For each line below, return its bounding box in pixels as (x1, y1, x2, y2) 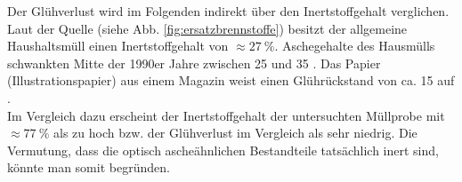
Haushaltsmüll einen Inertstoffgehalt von (7, 36, 229, 55)
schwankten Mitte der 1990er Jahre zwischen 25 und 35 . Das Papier (7, 53, 381, 72)
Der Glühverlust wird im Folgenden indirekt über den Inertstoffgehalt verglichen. (7, 2, 450, 20)
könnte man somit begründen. (7, 158, 170, 177)
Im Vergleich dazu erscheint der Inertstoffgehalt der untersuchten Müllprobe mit (7, 106, 445, 124)
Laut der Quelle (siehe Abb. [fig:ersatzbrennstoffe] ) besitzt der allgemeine (7, 19, 408, 37)
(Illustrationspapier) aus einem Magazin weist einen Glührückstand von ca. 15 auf (7, 71, 455, 90)
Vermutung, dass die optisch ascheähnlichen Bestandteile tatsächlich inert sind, (7, 140, 439, 159)
